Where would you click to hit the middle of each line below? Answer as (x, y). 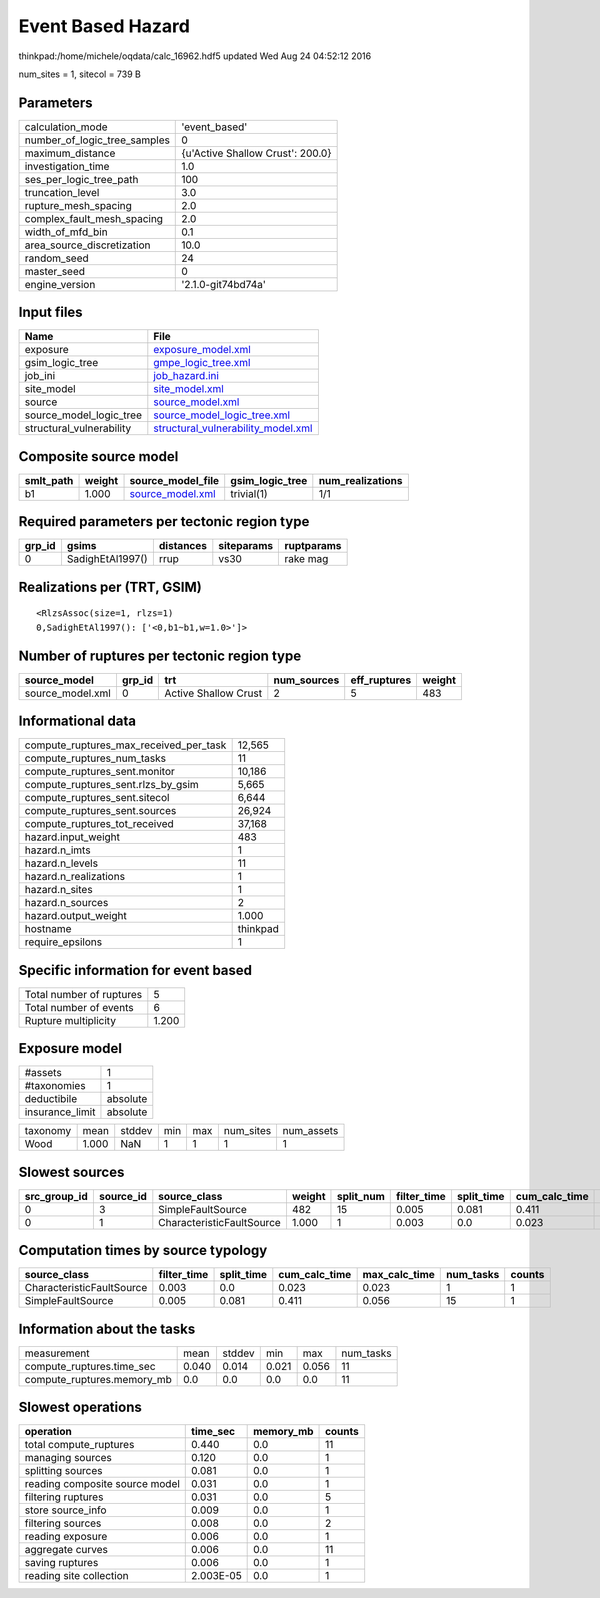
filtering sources (63, 1523)
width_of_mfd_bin (66, 232)
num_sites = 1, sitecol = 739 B (80, 74)
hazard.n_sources (66, 903)
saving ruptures (61, 1563)
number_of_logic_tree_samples (97, 140)
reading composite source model (102, 1484)
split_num (360, 1196)
